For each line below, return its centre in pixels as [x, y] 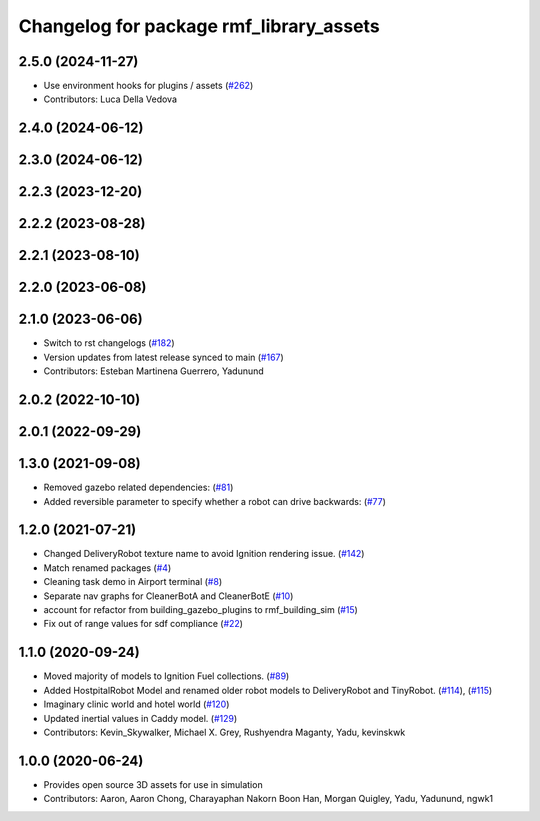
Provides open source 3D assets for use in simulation [153, 784]
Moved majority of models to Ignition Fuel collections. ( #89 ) [166, 676]
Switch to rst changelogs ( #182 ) [109, 343]
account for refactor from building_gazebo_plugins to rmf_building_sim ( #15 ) [201, 610]
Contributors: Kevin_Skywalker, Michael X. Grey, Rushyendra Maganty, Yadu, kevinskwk [224, 732]
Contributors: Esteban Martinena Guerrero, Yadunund [153, 371]
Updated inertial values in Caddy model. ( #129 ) [140, 718]
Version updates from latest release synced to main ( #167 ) [163, 357]
